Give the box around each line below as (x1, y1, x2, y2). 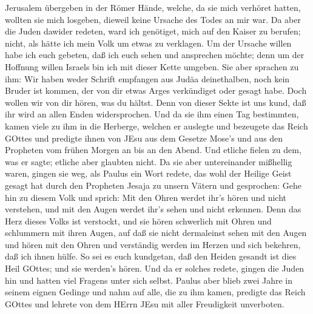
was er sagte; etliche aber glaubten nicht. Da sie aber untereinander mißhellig (5, 155, 292, 168)
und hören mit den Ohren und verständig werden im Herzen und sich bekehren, (5, 238, 301, 250)
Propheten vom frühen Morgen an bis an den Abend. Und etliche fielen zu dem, (5, 143, 301, 156)
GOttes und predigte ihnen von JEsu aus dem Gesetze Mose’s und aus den (5, 131, 283, 144)
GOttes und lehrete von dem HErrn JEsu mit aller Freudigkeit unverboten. (5, 297, 284, 310)
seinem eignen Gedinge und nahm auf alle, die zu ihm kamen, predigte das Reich (5, 286, 306, 298)
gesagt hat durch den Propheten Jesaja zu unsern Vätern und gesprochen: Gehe (5, 178, 302, 191)
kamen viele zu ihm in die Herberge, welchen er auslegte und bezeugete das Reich (5, 119, 308, 132)
